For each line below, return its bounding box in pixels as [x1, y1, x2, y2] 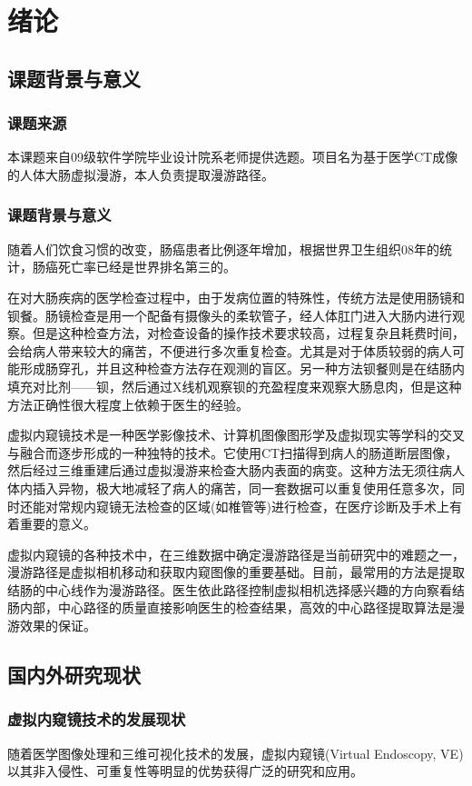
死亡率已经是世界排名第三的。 [57, 257, 236, 276]
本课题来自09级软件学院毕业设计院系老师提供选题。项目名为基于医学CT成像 [7, 147, 458, 166]
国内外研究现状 [7, 661, 141, 689]
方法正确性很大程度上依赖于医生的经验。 [7, 394, 249, 413]
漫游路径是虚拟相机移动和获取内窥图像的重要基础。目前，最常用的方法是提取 [7, 562, 465, 582]
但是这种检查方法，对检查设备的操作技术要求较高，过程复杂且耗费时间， [32, 323, 465, 343]
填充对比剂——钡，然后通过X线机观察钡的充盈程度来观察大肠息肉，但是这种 [7, 376, 462, 395]
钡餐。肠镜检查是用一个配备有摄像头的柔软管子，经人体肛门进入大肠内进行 [7, 305, 452, 324]
